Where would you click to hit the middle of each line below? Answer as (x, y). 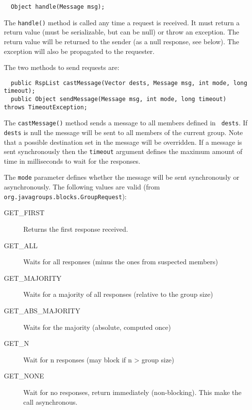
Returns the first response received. (76, 229)
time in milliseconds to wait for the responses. (72, 161)
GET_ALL (21, 245)
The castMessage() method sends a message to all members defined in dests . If (126, 123)
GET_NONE (24, 376)
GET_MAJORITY (33, 278)
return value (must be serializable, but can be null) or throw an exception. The (122, 32)
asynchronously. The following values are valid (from (82, 187)
